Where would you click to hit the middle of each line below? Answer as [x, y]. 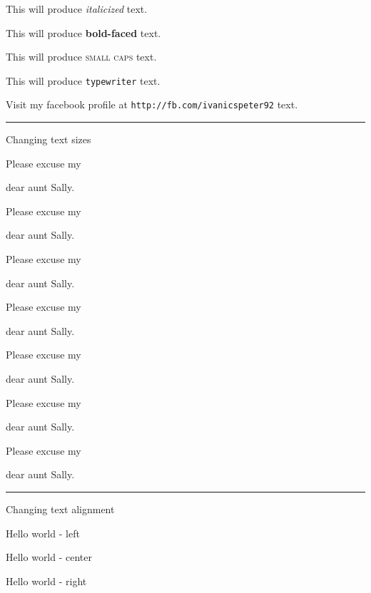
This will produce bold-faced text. [83, 32]
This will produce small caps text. [81, 57]
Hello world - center [49, 557]
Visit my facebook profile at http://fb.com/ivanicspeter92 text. [152, 104]
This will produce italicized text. [77, 9]
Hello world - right [46, 581]
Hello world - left [43, 533]
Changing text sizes [49, 139]
